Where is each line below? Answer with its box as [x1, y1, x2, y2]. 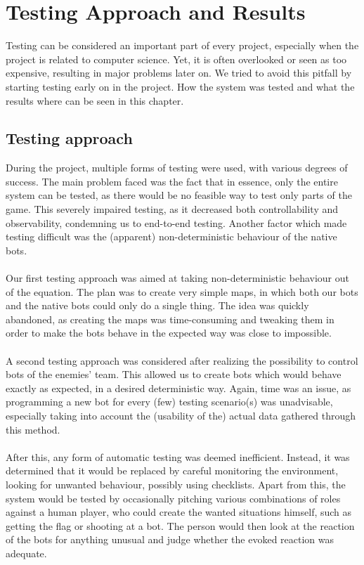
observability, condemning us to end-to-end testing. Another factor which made [6, 215, 347, 230]
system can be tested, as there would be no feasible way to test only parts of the [6, 188, 352, 202]
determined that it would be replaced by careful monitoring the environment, [6, 463, 339, 478]
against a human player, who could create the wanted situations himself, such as [6, 505, 352, 519]
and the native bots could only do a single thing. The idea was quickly [6, 298, 309, 313]
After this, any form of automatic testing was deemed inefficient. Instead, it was [6, 449, 350, 464]
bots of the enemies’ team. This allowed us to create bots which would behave [6, 367, 342, 382]
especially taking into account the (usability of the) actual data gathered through [6, 408, 356, 422]
